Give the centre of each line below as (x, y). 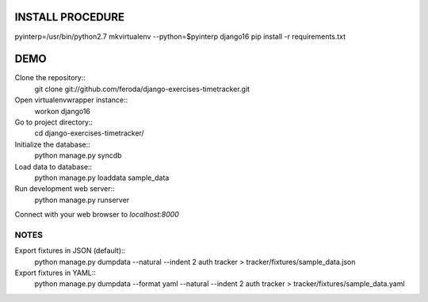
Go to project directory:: (54, 122)
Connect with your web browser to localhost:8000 (97, 215)
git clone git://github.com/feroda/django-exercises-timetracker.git (142, 89)
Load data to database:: (53, 166)
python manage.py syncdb (78, 155)
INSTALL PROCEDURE (70, 17)
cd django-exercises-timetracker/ (89, 133)
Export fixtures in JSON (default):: (70, 250)
